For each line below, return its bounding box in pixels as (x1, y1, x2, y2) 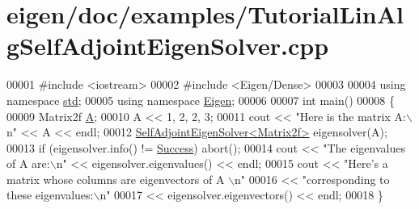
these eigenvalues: (6, 186, 94, 203)
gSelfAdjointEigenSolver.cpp (6, 29, 329, 62)
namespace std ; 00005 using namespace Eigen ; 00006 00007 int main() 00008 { (6, 91, 396, 108)
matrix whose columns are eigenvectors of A (6, 170, 225, 187)
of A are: (6, 155, 50, 172)
